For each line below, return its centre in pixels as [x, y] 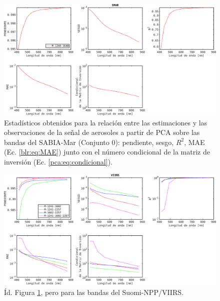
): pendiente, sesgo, [144, 142]
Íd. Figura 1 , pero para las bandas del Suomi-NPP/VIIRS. [94, 292]
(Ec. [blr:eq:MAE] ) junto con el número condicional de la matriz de [107, 152]
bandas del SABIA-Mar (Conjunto [57, 142]
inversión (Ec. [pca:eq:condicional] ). [58, 161]
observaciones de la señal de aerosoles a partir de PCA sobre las [102, 132]
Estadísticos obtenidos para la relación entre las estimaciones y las [106, 122]
